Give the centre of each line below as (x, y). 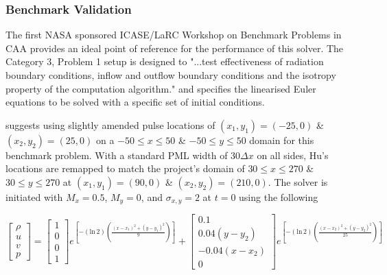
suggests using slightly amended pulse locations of (110, 124)
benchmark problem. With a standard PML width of (117, 155)
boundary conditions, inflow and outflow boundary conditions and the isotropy (171, 75)
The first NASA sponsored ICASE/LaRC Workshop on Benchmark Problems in (174, 35)
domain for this (282, 140)
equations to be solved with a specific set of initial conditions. (135, 102)
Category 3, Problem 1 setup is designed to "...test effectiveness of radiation (165, 61)
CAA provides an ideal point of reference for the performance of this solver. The (175, 48)
